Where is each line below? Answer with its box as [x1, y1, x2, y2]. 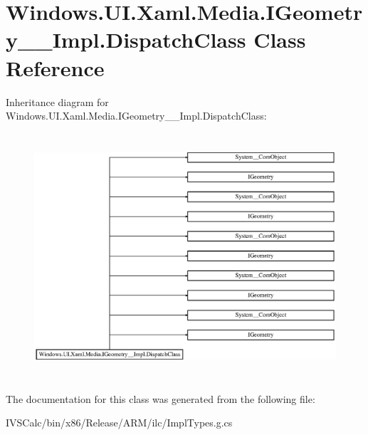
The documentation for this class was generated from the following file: [6, 391, 315, 406]
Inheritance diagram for [6, 94, 109, 109]
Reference [6, 53, 105, 82]
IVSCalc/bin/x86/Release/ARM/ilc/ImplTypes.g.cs [6, 415, 233, 430]
